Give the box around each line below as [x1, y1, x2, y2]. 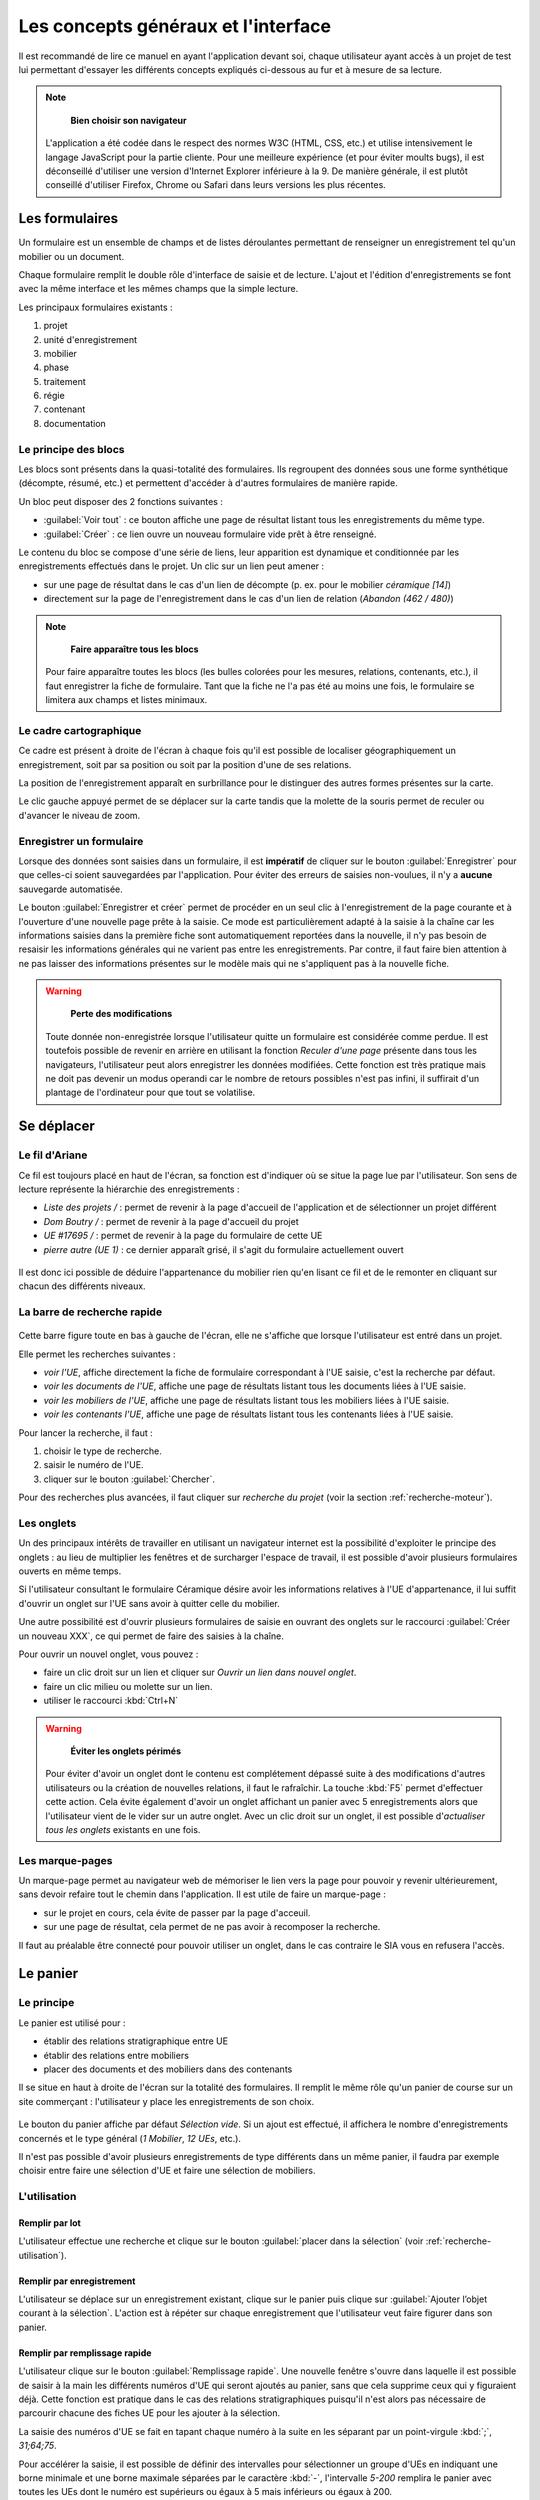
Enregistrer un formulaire [18, 834, 144, 848]
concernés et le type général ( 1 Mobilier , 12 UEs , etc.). [18, 2132, 242, 2144]
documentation [43, 417, 107, 429]
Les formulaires [18, 210, 119, 227]
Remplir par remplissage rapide [18, 2346, 152, 2359]
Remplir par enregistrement [18, 2275, 136, 2287]
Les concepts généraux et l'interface [18, 15, 332, 37]
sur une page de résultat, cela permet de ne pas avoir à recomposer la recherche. [43, 1921, 381, 1933]
